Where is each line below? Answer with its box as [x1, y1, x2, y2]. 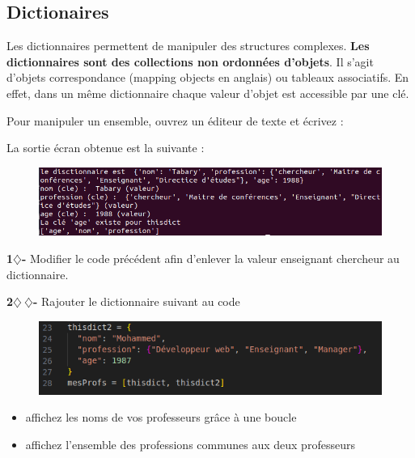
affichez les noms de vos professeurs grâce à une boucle [25, 409, 297, 426]
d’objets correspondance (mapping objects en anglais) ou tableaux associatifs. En [6, 69, 409, 86]
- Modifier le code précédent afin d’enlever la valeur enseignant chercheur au [21, 250, 400, 267]
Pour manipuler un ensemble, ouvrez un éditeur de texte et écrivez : [6, 112, 344, 129]
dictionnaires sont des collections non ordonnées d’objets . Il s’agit [6, 53, 374, 70]
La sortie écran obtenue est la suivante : [6, 139, 205, 156]
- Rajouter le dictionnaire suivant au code [32, 293, 240, 310]
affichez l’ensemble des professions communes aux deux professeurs [25, 435, 355, 452]
